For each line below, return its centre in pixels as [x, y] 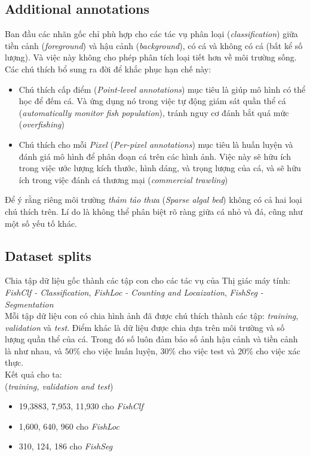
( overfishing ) [42, 124]
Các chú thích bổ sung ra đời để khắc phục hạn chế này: [108, 69]
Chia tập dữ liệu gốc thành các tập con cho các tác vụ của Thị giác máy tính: [148, 280]
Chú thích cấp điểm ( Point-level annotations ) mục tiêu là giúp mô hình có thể [162, 89]
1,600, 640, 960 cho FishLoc [69, 426]
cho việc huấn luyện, [120, 350]
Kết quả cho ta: [33, 374]
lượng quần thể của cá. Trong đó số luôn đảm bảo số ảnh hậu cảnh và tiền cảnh [151, 339]
